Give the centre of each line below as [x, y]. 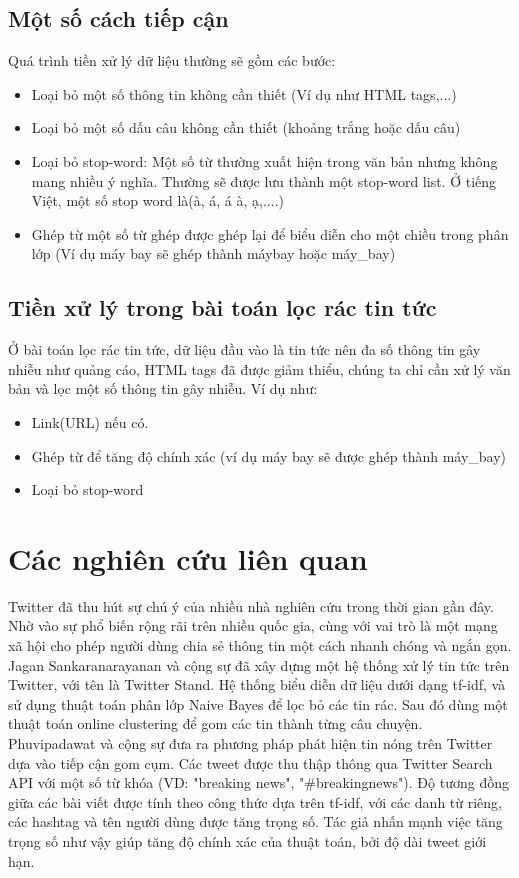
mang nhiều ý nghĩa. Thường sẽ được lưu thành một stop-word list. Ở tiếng [264, 180]
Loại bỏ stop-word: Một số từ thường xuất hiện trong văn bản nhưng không [264, 160]
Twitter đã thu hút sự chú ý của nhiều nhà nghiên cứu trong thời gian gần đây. [251, 605]
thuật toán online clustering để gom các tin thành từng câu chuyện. [215, 723]
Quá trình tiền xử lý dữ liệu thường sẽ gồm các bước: [172, 60]
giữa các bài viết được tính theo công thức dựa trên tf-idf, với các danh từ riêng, [255, 801]
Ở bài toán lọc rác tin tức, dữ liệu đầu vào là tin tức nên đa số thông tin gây [244, 349]
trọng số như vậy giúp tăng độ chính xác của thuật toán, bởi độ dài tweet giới [247, 840]
